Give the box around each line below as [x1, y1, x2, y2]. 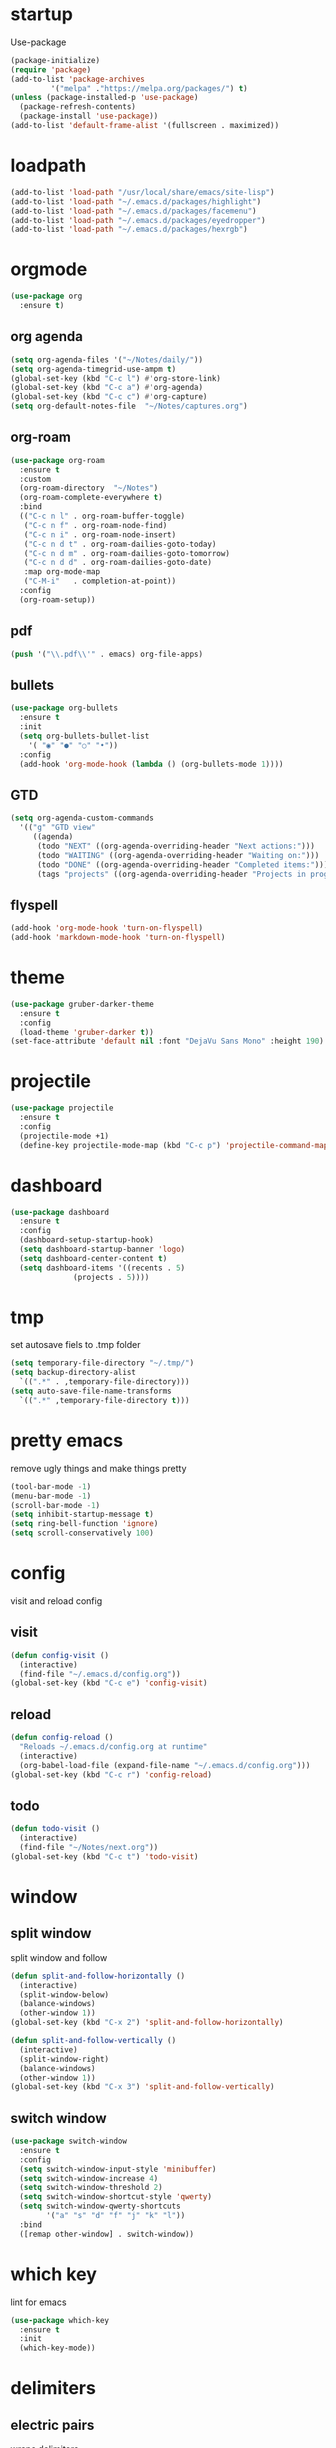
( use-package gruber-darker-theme [10, 999, 155, 1009]
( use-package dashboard [10, 1207, 110, 1217]
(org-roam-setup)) [19, 594, 97, 605]
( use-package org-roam [10, 455, 105, 465]
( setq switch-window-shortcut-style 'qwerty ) [19, 2192, 213, 2202]
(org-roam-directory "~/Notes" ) [19, 483, 159, 493]
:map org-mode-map [23, 567, 101, 577]
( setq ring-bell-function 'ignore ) [10, 1519, 159, 1529]
